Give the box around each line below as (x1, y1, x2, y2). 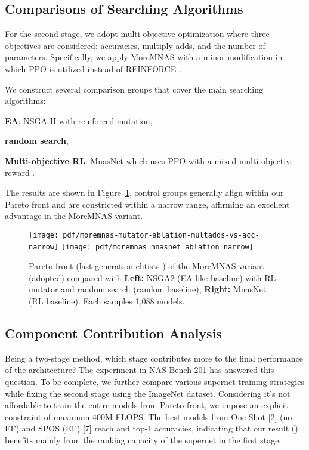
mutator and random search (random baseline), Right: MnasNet (29, 283, 267, 295)
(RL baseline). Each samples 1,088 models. (29, 295, 185, 307)
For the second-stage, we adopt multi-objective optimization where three (5, 27, 270, 40)
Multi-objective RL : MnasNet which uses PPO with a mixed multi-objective (5, 154, 294, 167)
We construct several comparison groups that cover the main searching (5, 82, 264, 95)
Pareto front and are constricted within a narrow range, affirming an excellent (5, 198, 290, 210)
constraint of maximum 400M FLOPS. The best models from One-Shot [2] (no (5, 410, 292, 423)
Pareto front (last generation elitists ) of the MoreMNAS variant (29, 260, 264, 272)
